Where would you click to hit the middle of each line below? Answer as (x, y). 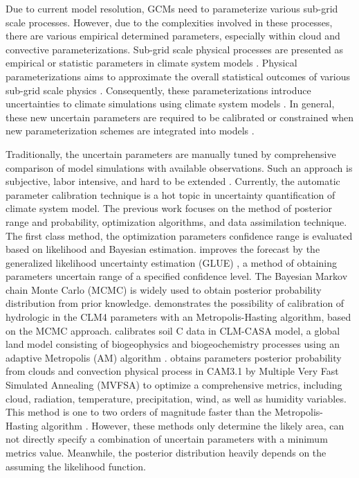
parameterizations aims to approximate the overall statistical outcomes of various (178, 76)
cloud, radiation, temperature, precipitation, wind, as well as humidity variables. (176, 398)
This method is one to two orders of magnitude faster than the (139, 412)
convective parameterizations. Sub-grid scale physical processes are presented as (175, 49)
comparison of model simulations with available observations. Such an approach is (179, 167)
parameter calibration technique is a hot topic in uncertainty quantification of (171, 194)
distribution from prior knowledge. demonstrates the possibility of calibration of (175, 303)
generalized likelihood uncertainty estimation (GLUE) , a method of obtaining (172, 262)
